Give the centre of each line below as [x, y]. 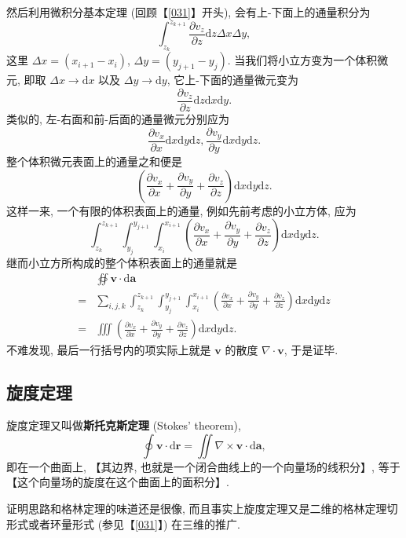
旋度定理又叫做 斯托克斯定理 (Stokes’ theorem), [124, 425]
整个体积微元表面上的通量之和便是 [94, 161]
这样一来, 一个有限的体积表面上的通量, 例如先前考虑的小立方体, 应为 [181, 210]
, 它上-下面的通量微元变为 [232, 80]
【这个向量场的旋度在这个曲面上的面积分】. [118, 482]
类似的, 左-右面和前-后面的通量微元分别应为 [118, 118]
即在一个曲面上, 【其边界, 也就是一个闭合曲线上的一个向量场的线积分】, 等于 [203, 466]
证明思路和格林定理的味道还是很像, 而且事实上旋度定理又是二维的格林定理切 [202, 508]
